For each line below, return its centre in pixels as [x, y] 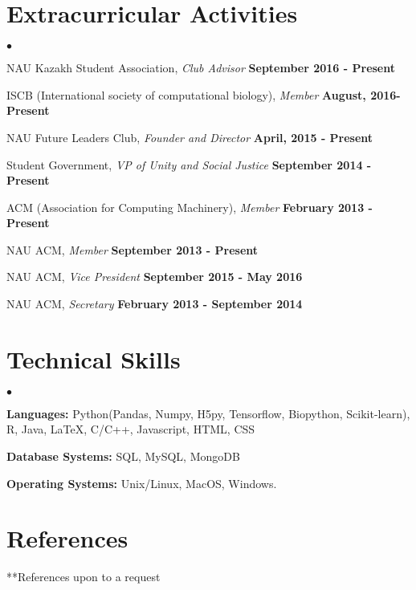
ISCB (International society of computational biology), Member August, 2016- [204, 94]
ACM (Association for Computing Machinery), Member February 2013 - [190, 207]
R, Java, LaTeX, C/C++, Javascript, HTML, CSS [131, 429]
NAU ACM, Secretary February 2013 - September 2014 [155, 304]
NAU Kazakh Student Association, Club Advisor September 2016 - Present [201, 68]
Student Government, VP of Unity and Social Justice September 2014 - [189, 164]
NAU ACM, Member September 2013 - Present [133, 249]
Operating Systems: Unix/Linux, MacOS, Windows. [142, 483]
